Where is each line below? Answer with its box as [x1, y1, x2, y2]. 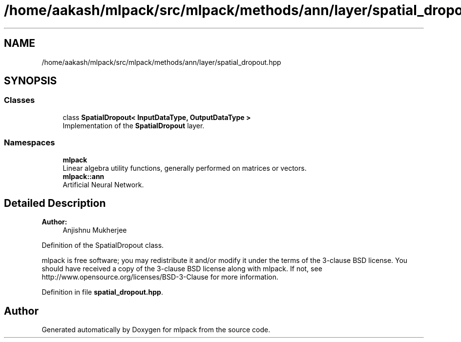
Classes [4, 95, 35, 105]
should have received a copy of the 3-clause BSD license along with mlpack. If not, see [42, 264, 322, 273]
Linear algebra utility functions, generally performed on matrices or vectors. [63, 163, 307, 172]
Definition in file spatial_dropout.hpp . [42, 288, 163, 297]
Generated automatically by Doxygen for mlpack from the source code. [42, 325, 271, 334]
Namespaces [4, 138, 55, 148]
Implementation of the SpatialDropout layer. [63, 121, 205, 130]
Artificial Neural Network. [63, 180, 144, 189]
